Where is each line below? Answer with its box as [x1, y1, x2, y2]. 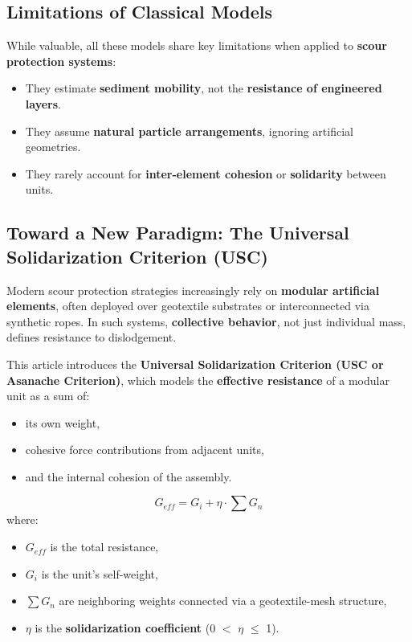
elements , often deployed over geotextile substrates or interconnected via [6, 297, 369, 314]
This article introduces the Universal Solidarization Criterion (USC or [6, 355, 384, 372]
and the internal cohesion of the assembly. [25, 468, 232, 485]
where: [6, 511, 39, 528]
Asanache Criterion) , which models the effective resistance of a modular [6, 371, 390, 388]
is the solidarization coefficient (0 [35, 619, 216, 636]
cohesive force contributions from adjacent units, [25, 441, 264, 458]
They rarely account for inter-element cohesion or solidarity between [25, 165, 386, 182]
